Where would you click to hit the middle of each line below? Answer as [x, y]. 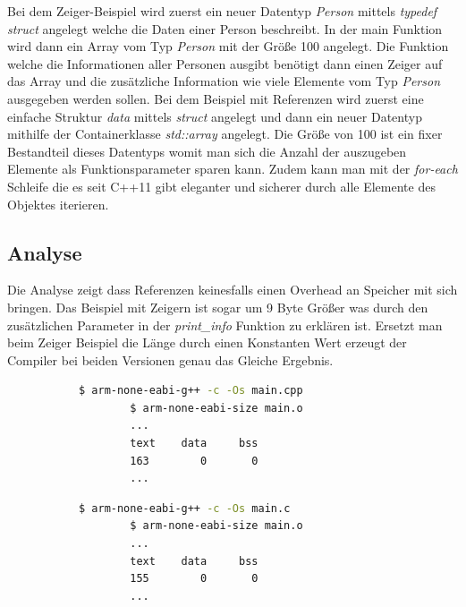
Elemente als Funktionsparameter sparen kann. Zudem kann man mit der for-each [233, 169]
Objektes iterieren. [58, 204]
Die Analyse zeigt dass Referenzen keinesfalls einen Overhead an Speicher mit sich [233, 290]
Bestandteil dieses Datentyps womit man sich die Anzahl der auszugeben [207, 151]
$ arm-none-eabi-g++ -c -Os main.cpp [191, 391]
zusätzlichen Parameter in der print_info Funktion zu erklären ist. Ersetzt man [225, 325]
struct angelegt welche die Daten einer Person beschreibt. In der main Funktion [225, 28]
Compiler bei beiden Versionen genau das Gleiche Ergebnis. [170, 359]
